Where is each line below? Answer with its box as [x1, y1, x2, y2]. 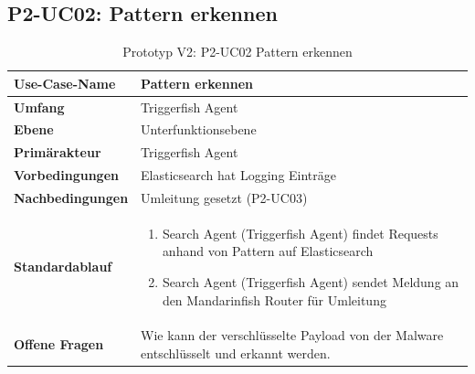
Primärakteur [14, 143, 101, 162]
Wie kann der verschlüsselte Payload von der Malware [141, 326, 444, 345]
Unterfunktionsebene [141, 120, 257, 139]
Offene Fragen [14, 335, 104, 354]
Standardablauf [14, 257, 112, 276]
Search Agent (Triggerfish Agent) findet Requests [162, 223, 438, 242]
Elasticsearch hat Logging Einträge [141, 166, 337, 185]
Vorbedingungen [14, 166, 119, 185]
